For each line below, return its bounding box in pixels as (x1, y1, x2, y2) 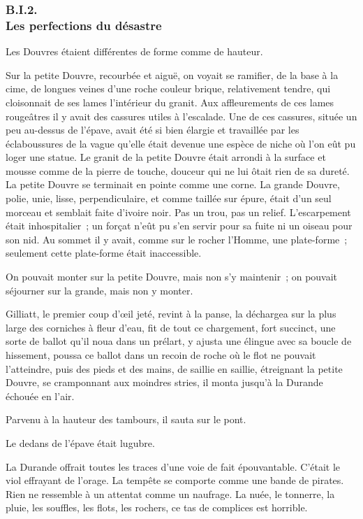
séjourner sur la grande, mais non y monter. (6, 283, 193, 297)
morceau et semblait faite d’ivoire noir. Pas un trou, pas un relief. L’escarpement (6, 204, 351, 219)
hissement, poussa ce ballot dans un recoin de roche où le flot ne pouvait (6, 348, 316, 362)
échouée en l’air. (6, 388, 75, 403)
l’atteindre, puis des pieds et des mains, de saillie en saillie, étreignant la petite (6, 361, 343, 376)
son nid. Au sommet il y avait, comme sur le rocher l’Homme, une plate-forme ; (6, 232, 348, 246)
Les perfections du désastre (6, 16, 162, 34)
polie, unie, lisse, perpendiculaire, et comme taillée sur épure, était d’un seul (6, 191, 332, 206)
